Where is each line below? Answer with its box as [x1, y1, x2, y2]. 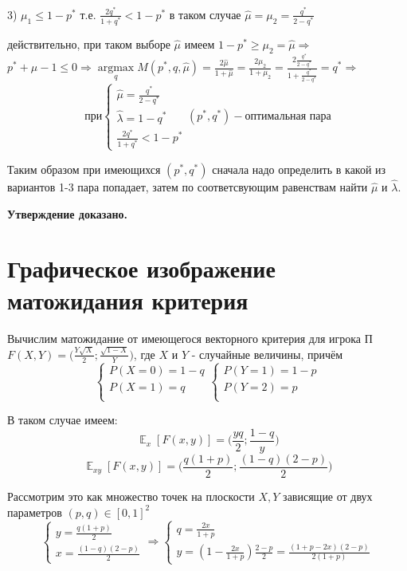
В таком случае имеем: [7, 412, 118, 428]
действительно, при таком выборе [7, 36, 170, 52]
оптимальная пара [245, 110, 331, 122]
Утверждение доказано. [7, 205, 127, 222]
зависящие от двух [283, 487, 373, 504]
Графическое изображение [7, 252, 276, 285]
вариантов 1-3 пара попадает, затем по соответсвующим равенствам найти [7, 179, 368, 195]
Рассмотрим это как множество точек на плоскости [7, 487, 255, 504]
